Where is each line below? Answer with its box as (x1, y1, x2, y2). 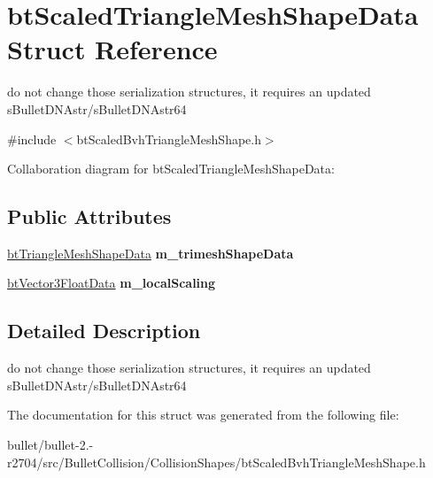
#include (7, 129, 57, 148)
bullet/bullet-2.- (7, 436, 94, 454)
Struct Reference (7, 31, 218, 67)
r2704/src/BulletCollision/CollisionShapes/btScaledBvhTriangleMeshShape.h (7, 452, 426, 471)
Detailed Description (7, 317, 201, 344)
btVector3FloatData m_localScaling (7, 274, 216, 292)
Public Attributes (7, 203, 172, 230)
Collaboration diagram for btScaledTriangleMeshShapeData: (7, 159, 335, 178)
